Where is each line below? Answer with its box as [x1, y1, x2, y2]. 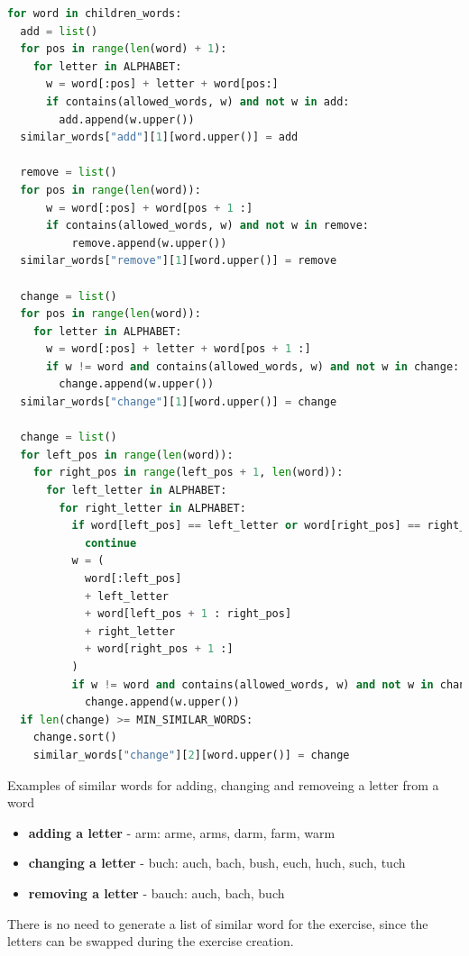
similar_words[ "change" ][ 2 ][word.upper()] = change [32, 748, 350, 761]
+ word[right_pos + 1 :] [84, 642, 234, 656]
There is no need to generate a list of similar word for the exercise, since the [7, 914, 428, 933]
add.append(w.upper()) [59, 113, 195, 126]
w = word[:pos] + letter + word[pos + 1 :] [45, 342, 311, 356]
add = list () [20, 24, 98, 38]
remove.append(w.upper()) [71, 236, 227, 250]
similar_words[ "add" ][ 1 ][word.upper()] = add [20, 131, 299, 144]
